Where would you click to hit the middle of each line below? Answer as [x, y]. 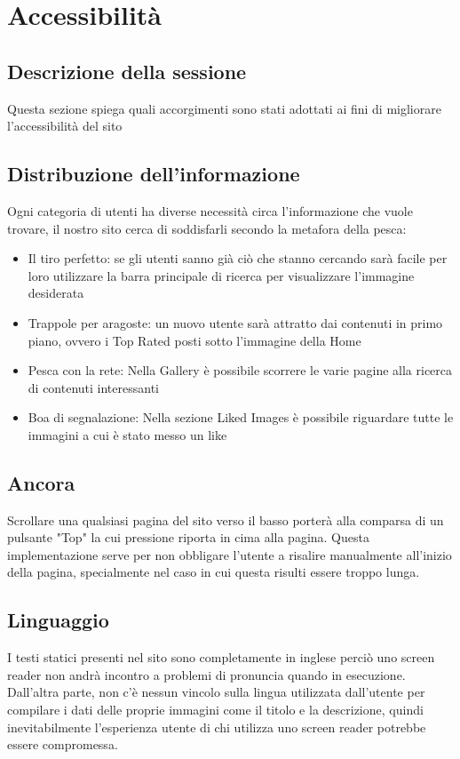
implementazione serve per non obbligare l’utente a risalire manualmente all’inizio [230, 554]
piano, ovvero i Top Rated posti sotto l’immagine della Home [194, 340]
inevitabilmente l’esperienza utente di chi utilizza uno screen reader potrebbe [217, 727]
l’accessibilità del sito [65, 126]
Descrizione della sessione [127, 71]
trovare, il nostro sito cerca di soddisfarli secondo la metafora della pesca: [207, 228]
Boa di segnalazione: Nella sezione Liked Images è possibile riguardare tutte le [241, 417]
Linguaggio [58, 620]
